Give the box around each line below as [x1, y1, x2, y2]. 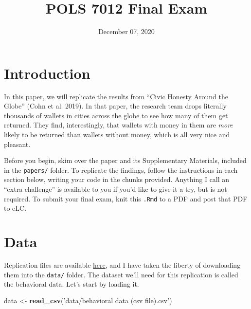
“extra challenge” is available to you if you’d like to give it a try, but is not [4, 184, 227, 194]
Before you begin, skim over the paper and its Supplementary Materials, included [4, 155, 247, 165]
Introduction [4, 63, 90, 83]
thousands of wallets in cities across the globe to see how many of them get [4, 110, 228, 120]
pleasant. [4, 139, 31, 149]
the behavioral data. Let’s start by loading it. [4, 279, 139, 289]
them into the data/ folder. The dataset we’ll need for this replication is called [4, 269, 238, 279]
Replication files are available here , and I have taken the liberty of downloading [4, 260, 241, 270]
